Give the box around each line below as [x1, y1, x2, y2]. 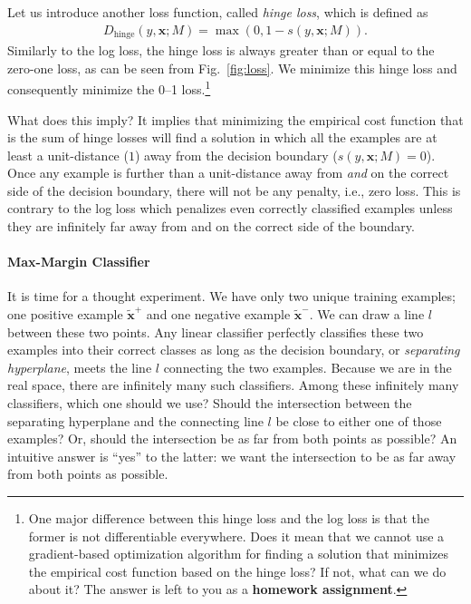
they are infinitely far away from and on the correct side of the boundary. [7, 217, 415, 236]
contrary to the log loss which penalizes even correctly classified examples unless [7, 199, 453, 218]
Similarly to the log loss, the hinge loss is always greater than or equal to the [7, 41, 435, 60]
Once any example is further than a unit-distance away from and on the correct [7, 163, 449, 182]
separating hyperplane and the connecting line [7, 411, 264, 430]
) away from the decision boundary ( [134, 145, 338, 164]
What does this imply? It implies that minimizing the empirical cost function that [7, 110, 464, 129]
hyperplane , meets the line [7, 357, 152, 376]
